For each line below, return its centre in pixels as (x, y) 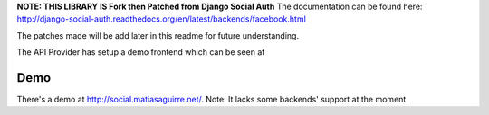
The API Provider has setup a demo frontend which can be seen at (141, 52)
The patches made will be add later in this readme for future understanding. (158, 35)
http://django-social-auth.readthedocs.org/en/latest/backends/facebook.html (162, 19)
